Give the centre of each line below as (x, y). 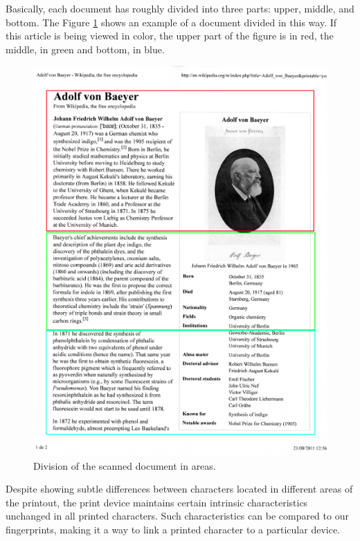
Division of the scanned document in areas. (125, 465)
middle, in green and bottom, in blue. (85, 49)
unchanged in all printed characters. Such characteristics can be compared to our (177, 516)
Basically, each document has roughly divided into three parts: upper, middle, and (180, 8)
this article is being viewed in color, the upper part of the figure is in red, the (170, 36)
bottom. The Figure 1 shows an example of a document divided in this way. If (171, 22)
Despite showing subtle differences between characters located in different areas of (179, 489)
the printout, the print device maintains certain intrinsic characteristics (157, 502)
